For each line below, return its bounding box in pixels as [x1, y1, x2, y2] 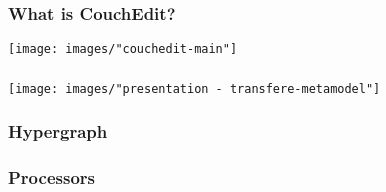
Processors [8, 165, 95, 190]
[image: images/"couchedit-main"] [8, 42, 238, 57]
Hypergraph [8, 119, 108, 144]
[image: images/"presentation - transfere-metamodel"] [8, 81, 381, 96]
